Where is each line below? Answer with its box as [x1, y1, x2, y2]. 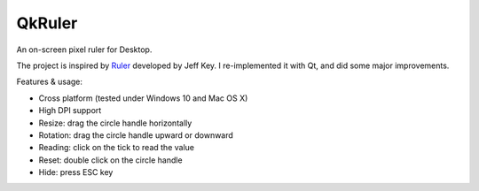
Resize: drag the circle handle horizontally [38, 118, 192, 128]
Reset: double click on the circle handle [38, 155, 183, 165]
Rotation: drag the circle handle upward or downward [38, 129, 234, 141]
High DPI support [38, 105, 102, 116]
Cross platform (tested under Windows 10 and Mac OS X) [38, 93, 248, 103]
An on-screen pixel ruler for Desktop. [16, 44, 153, 55]
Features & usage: [16, 76, 83, 88]
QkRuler [16, 13, 78, 33]
